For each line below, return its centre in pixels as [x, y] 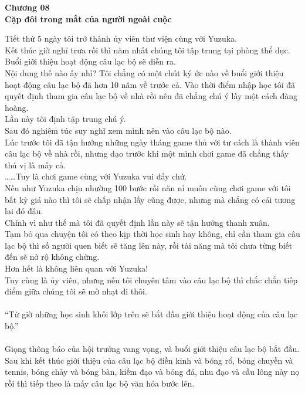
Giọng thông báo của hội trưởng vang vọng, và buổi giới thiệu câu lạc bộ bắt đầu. [152, 349]
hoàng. [17, 107]
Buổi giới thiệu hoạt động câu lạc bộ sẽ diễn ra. [90, 61]
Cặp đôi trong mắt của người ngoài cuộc [88, 18]
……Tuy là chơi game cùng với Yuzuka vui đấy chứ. [96, 176]
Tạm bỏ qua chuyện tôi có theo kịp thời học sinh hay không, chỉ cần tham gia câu [152, 234]
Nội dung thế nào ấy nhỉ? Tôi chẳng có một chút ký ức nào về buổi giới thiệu [144, 72]
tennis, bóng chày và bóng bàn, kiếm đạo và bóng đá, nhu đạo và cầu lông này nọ [152, 372]
